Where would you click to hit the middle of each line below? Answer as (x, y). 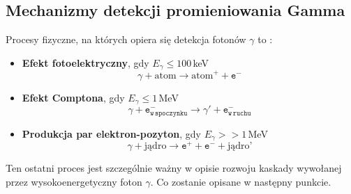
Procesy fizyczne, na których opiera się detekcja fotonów (126, 39)
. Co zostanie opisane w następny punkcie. (241, 181)
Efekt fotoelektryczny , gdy (85, 62)
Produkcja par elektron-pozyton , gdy (111, 133)
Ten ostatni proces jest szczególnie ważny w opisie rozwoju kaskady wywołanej (174, 168)
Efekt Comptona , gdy (73, 97)
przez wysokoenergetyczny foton (74, 181)
